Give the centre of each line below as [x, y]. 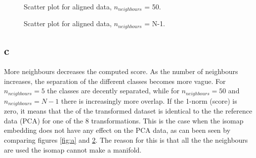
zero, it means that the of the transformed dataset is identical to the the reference [128, 111]
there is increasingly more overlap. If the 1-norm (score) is [149, 100]
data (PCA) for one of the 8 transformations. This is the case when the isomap [124, 120]
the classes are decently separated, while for [113, 91]
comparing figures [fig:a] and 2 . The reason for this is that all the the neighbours [126, 139]
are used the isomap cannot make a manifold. [73, 149]
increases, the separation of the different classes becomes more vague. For [115, 81]
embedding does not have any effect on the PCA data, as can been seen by [117, 130]
